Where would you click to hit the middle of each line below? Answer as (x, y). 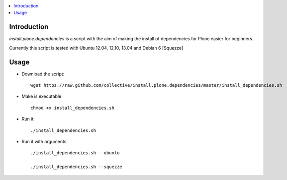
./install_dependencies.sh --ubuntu (75, 153)
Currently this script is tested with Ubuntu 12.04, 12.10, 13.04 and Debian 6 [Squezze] (96, 48)
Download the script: (43, 74)
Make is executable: (42, 96)
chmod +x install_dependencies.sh (72, 108)
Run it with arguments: (45, 141)
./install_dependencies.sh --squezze (77, 167)
